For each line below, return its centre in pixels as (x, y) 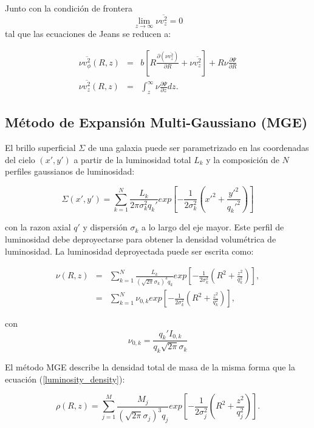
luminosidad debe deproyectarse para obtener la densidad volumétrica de (141, 239)
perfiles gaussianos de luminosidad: (70, 171)
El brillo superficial (40, 148)
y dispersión (105, 227)
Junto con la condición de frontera (69, 8)
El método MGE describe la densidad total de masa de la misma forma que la (150, 366)
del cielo (20, 159)
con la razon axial (38, 227)
